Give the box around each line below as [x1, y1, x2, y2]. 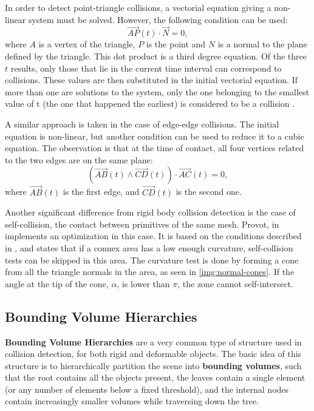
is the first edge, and [63, 185, 140, 198]
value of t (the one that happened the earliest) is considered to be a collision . [5, 97, 295, 110]
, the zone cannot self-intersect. [177, 277, 293, 290]
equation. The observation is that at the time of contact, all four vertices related [5, 141, 304, 154]
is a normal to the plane [217, 38, 307, 50]
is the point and [146, 38, 206, 50]
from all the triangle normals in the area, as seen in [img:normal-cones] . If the [5, 265, 295, 278]
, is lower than [117, 277, 170, 290]
